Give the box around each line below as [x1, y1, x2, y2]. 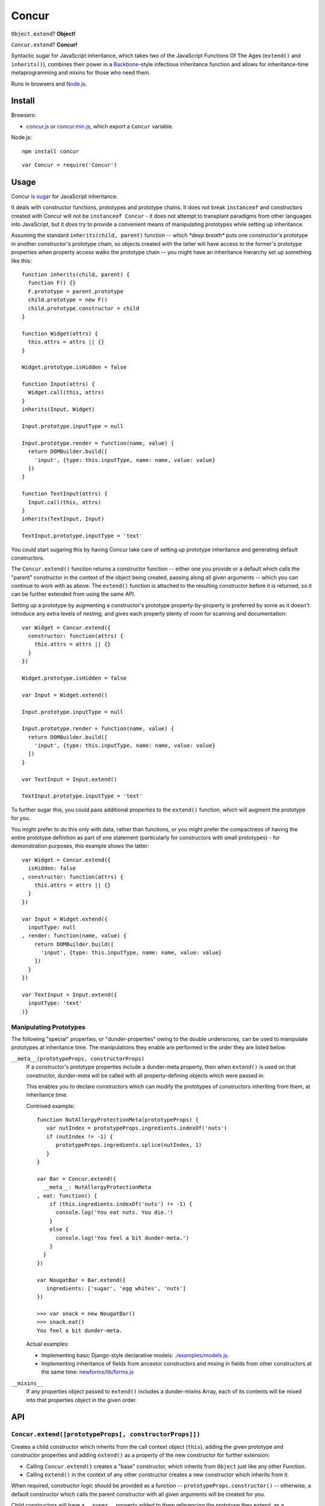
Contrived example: [26, 1102, 75, 1110]
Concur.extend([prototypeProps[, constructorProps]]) [11, 1431, 201, 1439]
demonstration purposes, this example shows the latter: [11, 842, 150, 849]
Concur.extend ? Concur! [11, 41, 78, 48]
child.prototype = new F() [28, 296, 108, 304]
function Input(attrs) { [22, 381, 95, 388]
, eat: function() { [37, 1192, 97, 1199]
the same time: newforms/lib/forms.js [41, 1368, 134, 1376]
